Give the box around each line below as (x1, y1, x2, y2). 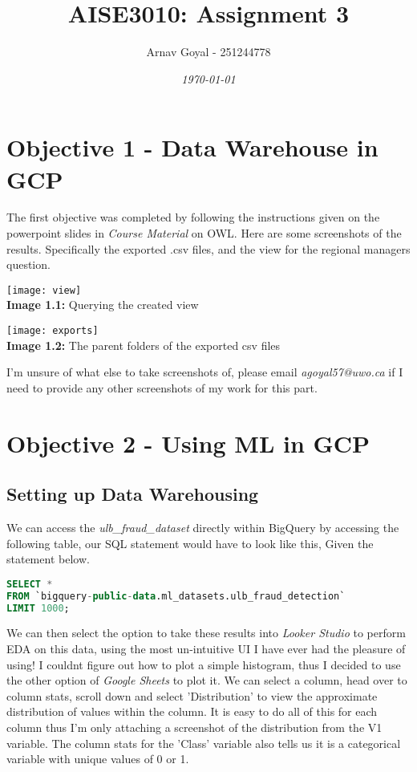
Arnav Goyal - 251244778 (146, 43, 271, 60)
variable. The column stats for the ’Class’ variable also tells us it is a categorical (6, 734, 401, 751)
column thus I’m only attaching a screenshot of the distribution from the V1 (6, 719, 383, 736)
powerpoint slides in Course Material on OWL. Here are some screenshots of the (6, 225, 402, 242)
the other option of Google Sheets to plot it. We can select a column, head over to (6, 672, 407, 689)
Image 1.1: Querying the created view (6, 296, 199, 313)
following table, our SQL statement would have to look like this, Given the (6, 534, 374, 551)
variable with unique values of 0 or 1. (6, 750, 189, 767)
